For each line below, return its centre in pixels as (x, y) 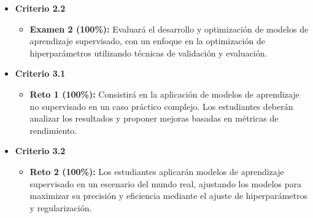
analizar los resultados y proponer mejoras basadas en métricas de (154, 118)
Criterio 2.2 (40, 8)
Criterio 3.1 (40, 73)
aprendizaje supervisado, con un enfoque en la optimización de (147, 41)
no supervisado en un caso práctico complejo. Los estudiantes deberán (161, 106)
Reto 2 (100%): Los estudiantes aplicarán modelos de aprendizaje (157, 171)
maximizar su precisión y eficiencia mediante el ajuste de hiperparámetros (168, 196)
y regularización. (61, 207)
